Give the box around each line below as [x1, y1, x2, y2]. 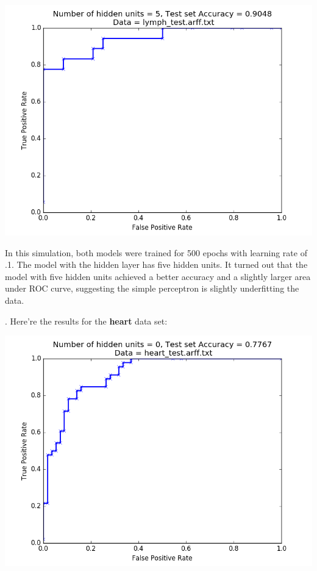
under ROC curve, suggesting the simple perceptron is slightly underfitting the [5, 282, 299, 295]
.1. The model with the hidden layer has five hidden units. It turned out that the [5, 258, 308, 271]
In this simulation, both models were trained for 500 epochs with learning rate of [5, 246, 307, 259]
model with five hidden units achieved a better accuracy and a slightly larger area [5, 270, 311, 282]
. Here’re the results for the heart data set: [5, 314, 168, 327]
